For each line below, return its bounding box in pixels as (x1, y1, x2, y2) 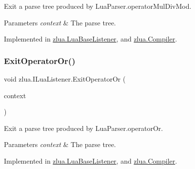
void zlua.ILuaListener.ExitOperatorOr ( (4, 74, 126, 84)
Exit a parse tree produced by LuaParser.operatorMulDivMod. (4, 1, 192, 11)
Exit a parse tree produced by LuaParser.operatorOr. (4, 123, 163, 133)
